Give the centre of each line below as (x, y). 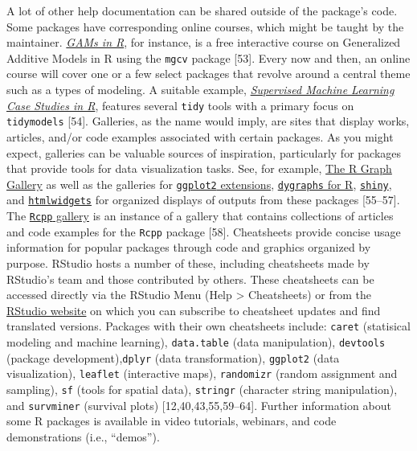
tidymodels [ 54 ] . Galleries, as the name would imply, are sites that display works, (208, 121)
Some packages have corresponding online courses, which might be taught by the (205, 26)
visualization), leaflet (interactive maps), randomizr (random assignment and (202, 373)
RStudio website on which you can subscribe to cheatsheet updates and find (194, 310)
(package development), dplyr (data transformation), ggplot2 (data (173, 357)
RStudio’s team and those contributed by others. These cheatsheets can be (190, 279)
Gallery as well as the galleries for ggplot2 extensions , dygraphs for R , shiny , (199, 184)
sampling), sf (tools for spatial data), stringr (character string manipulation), (202, 389)
